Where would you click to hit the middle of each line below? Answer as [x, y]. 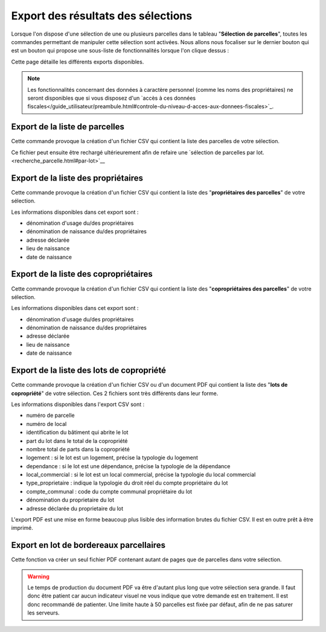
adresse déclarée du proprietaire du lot [75, 508]
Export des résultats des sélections [102, 16]
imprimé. [22, 528]
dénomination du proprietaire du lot [70, 500]
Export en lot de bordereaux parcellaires [88, 545]
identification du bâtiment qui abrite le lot [77, 433]
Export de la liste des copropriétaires [82, 274]
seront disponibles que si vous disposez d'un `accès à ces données [112, 98]
